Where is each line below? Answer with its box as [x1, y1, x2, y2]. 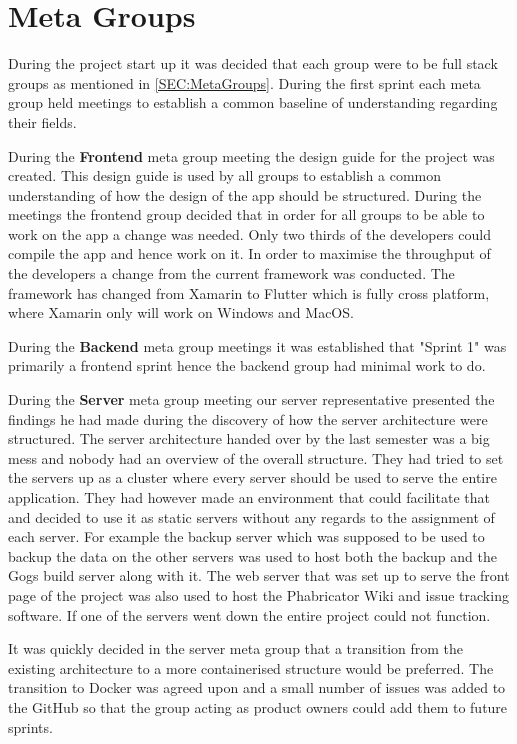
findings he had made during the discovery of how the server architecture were [8, 408, 488, 429]
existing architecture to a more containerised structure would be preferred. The [8, 657, 494, 678]
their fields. [8, 111, 77, 132]
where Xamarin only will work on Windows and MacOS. [8, 302, 354, 323]
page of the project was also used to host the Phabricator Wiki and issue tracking [8, 584, 509, 605]
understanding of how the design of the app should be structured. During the [8, 184, 482, 205]
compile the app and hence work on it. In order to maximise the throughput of [8, 243, 491, 264]
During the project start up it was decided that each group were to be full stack [8, 53, 498, 74]
